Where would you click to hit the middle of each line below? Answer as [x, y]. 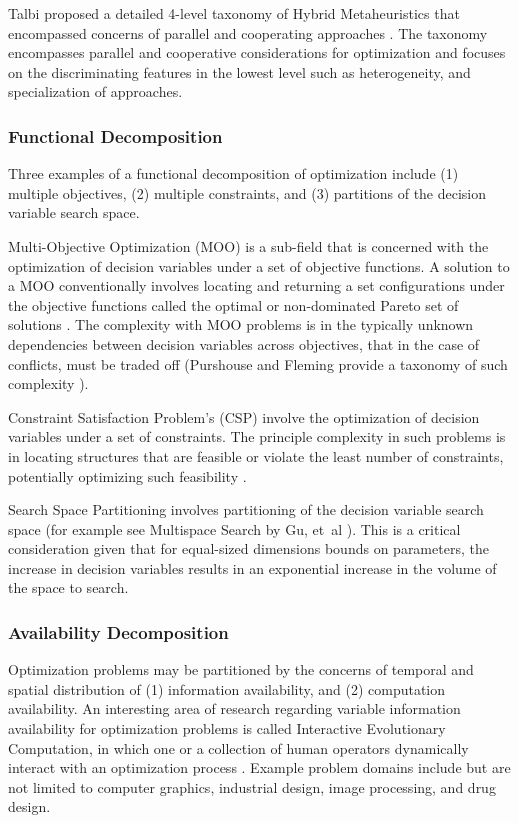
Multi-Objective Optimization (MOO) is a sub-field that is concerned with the [248, 245]
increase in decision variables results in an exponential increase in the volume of [252, 567]
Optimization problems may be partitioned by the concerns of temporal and [241, 669]
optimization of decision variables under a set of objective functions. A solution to [259, 265]
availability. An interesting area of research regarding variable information [234, 708]
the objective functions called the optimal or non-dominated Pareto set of [233, 304]
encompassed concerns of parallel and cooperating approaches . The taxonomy [248, 32]
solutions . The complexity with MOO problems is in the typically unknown [241, 324]
